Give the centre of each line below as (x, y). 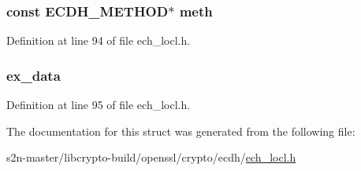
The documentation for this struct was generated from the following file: (181, 131)
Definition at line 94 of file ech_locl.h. (99, 40)
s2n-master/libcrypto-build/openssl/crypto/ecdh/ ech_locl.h (151, 157)
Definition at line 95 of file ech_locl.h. (99, 105)
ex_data (33, 75)
